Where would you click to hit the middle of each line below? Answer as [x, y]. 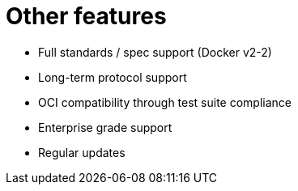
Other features [86, 16]
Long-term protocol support [113, 77]
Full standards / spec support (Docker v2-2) [155, 52]
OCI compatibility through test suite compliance [165, 102]
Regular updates [82, 152]
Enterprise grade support [105, 127]
